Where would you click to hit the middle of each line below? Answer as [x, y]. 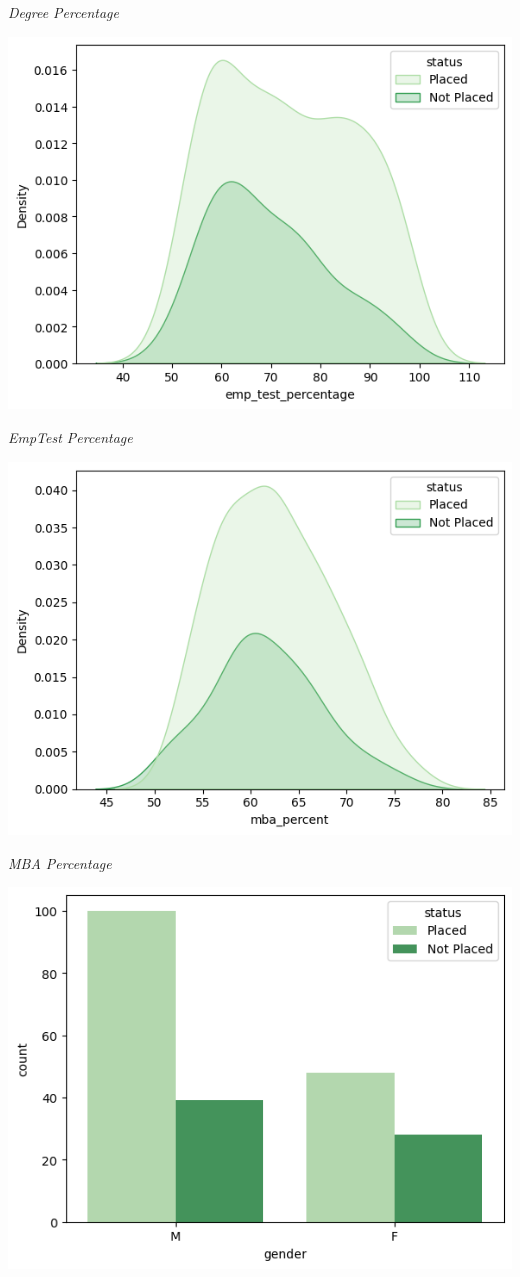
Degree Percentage [63, 12]
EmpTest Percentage [70, 437]
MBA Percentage [60, 862]
